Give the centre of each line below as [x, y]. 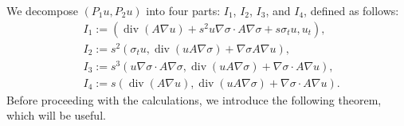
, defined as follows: [351, 10]
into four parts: [183, 10]
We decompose [42, 10]
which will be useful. [56, 115]
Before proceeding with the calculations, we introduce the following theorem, [194, 99]
